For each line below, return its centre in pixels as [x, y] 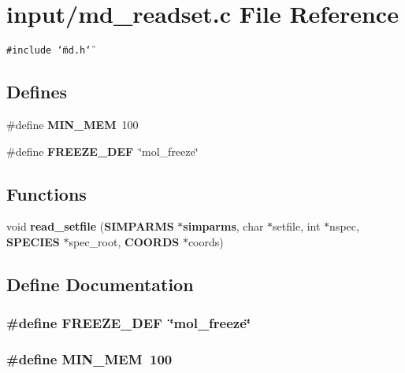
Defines [37, 92]
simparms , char [223, 226]
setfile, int [297, 226]
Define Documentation [100, 284]
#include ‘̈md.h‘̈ [49, 51]
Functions [46, 193]
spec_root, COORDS [124, 241]
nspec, [344, 226]
